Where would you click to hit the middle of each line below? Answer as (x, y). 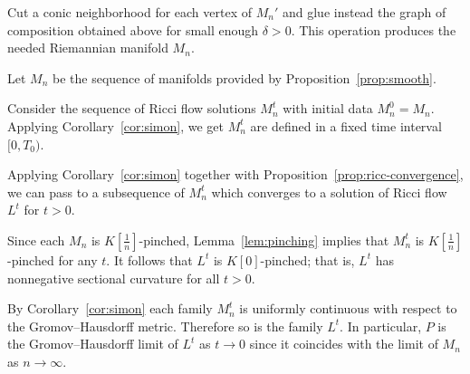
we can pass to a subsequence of (96, 192)
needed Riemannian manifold (88, 48)
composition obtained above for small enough (133, 29)
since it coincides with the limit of (344, 344)
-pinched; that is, (307, 259)
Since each (36, 240)
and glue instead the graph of (364, 12)
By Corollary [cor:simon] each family (110, 308)
